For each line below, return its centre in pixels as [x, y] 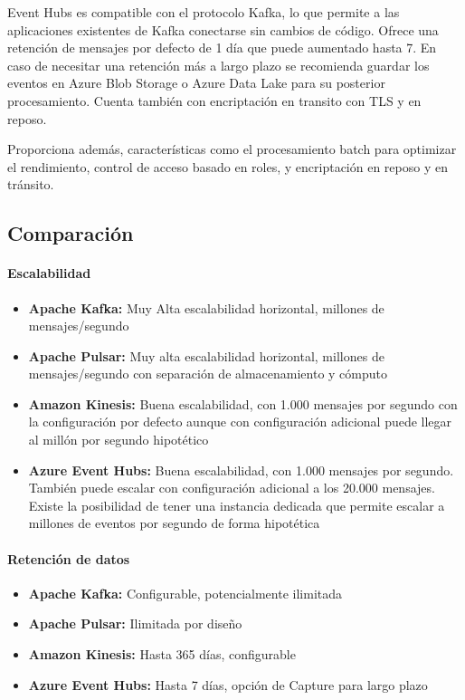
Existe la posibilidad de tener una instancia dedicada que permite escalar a [237, 505]
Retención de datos [69, 558]
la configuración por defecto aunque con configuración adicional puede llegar [240, 422]
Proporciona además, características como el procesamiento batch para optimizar [232, 149]
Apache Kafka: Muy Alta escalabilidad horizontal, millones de [206, 307]
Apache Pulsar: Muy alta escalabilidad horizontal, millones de [206, 355]
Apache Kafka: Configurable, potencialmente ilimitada [185, 593]
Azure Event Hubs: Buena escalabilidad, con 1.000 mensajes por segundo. [241, 470]
